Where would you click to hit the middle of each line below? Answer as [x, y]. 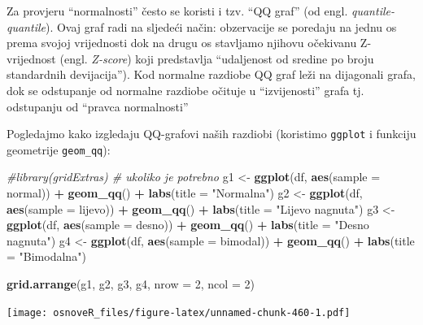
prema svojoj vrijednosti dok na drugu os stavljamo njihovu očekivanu [182, 43]
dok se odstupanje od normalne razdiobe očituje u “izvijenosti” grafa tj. [185, 90]
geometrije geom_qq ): [59, 149]
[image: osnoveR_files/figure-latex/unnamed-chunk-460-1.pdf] [179, 312]
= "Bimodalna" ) [46, 256]
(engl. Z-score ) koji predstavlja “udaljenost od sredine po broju [217, 58]
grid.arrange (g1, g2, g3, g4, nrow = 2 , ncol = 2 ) [131, 284]
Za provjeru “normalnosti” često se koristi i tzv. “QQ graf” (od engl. [177, 11]
